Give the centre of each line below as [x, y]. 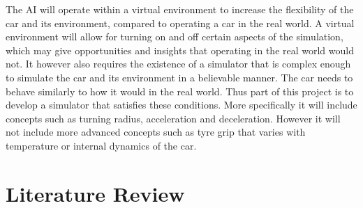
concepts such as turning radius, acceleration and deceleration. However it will [173, 118]
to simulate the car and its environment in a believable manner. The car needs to [179, 77]
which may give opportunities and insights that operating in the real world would [180, 50]
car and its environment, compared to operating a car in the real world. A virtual [180, 23]
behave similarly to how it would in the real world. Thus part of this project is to [180, 91]
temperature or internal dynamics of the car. [101, 145]
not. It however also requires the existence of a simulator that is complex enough [178, 64]
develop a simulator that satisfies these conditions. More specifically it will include [181, 105]
